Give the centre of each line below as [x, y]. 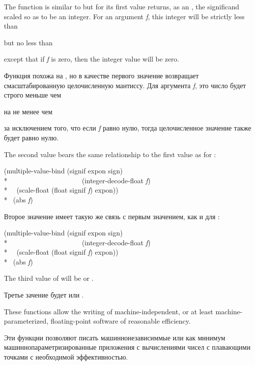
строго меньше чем [33, 95]
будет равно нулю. [31, 137]
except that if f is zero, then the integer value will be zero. [92, 59]
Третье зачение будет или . [44, 295]
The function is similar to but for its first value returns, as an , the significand [122, 6]
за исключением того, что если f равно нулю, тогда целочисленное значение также [128, 128]
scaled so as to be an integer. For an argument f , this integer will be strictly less [124, 16]
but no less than [28, 42]
